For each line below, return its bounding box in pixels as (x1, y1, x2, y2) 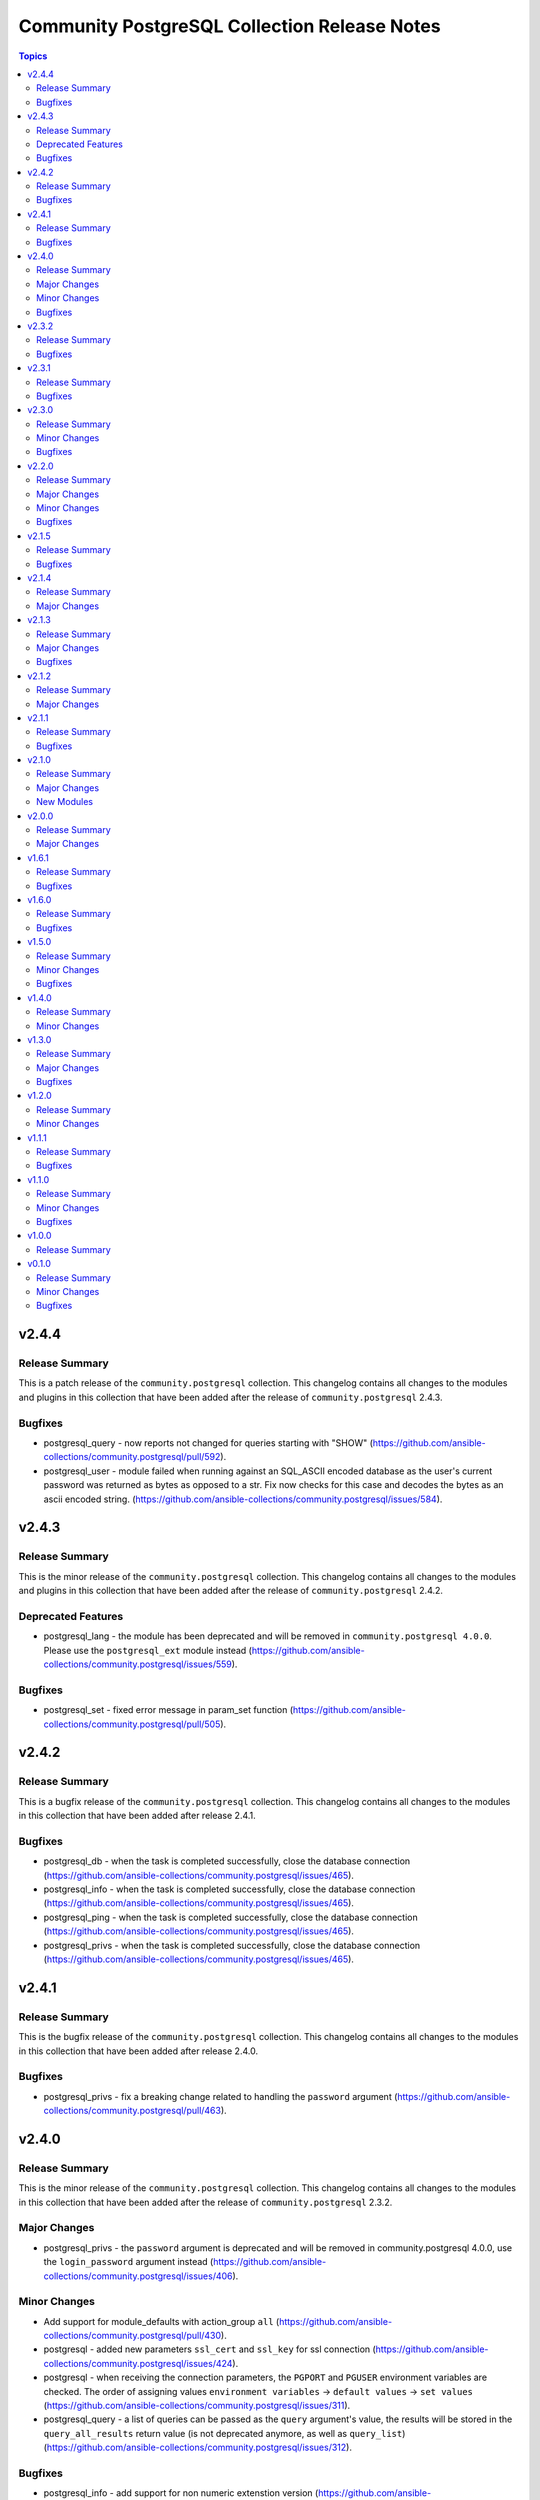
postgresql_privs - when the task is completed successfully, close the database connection (43, 1939, 421, 1951)
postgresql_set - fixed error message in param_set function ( (43, 1704, 294, 1716)
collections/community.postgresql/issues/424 (43, 2357, 233, 2369)
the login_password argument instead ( (43, 2256, 214, 2268)
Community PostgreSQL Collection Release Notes (18, 15, 441, 37)
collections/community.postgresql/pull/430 (43, 2330, 222, 2342)
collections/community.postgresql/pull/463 (43, 2105, 222, 2117)
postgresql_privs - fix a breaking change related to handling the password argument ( (43, 2090, 398, 2102)
